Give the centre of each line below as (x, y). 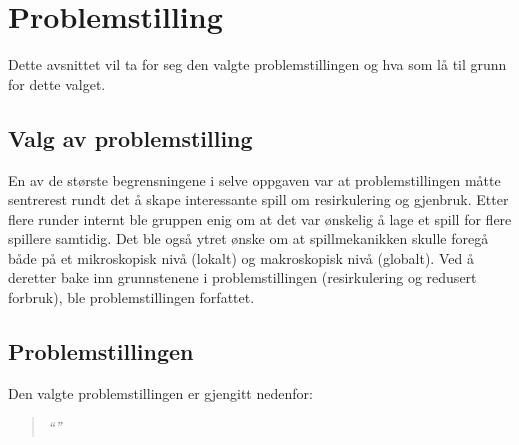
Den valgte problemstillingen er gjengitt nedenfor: (160, 392)
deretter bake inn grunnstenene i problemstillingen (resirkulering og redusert (242, 277)
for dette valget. (57, 83)
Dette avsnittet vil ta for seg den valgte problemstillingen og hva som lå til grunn (257, 64)
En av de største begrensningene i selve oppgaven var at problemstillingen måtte (254, 179)
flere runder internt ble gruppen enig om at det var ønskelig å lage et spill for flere (260, 218)
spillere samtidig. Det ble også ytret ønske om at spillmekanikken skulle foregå (248, 238)
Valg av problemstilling (130, 137)
